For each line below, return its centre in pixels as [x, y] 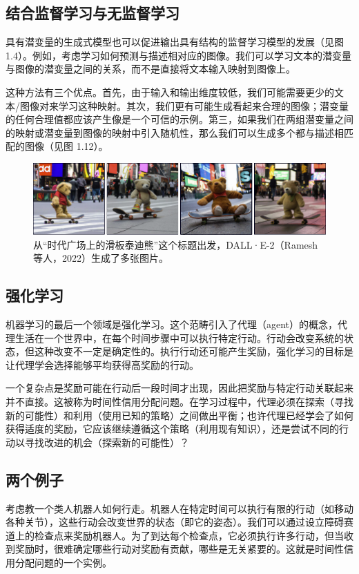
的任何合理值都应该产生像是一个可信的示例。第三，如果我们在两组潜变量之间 [179, 119]
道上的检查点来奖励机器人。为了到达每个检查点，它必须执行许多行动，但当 [175, 535]
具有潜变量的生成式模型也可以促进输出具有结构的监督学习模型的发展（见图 [175, 42]
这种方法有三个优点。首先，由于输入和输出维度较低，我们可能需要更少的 [170, 92]
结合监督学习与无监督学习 [93, 13]
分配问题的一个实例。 [63, 562]
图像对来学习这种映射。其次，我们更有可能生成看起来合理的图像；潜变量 [184, 105]
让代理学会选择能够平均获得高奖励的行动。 [102, 364]
